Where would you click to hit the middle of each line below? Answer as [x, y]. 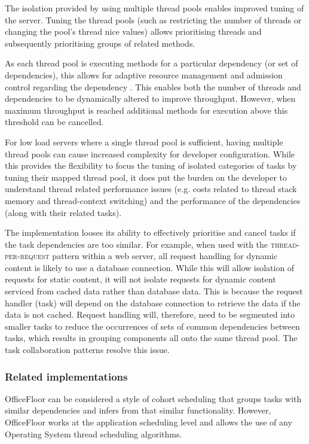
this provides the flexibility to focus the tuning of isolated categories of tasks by [151, 165]
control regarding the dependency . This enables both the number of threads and [153, 86]
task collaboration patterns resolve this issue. [87, 350]
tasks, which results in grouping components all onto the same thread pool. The [151, 338]
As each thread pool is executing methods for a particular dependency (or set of [152, 63]
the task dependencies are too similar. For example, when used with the [137, 244]
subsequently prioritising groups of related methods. [100, 43]
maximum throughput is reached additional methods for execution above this [146, 110]
